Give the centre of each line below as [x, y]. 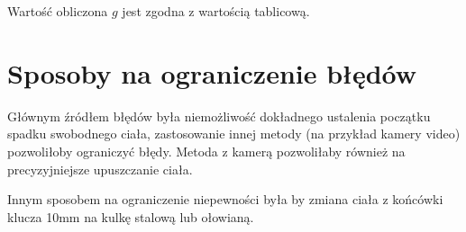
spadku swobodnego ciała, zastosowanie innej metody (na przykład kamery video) [234, 134]
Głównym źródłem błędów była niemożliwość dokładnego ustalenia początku [219, 116]
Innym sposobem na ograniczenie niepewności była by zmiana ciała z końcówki [225, 199]
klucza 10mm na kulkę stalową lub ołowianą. [131, 216]
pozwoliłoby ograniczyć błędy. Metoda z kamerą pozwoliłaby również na [206, 151]
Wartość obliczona [58, 11]
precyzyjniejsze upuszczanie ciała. [100, 169]
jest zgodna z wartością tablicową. [216, 11]
